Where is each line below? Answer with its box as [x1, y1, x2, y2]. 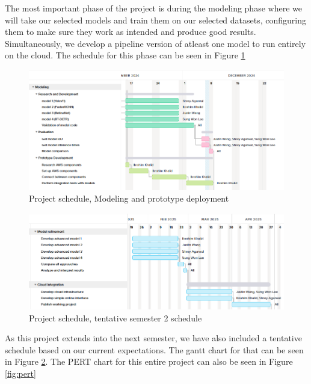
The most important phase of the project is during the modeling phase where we [5, 2, 302, 14]
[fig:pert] [5, 367, 36, 379]
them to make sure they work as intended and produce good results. [5, 25, 256, 38]
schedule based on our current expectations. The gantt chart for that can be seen [5, 343, 304, 356]
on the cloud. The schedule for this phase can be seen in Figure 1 [5, 49, 245, 61]
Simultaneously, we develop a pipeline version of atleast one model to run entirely [5, 37, 306, 49]
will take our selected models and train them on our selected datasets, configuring [5, 13, 307, 26]
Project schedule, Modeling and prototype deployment [29, 192, 229, 205]
